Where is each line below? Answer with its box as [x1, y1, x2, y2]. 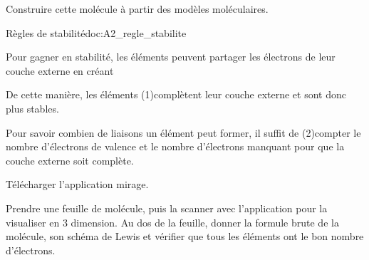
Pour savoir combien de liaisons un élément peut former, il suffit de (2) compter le [6, 125, 361, 140]
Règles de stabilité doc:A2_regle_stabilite [6, 25, 187, 40]
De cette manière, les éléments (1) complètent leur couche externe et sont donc [6, 87, 346, 102]
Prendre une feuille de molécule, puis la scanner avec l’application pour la [6, 200, 328, 215]
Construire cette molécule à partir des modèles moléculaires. [6, 1, 269, 16]
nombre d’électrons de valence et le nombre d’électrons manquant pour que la [6, 139, 345, 154]
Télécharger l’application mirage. [6, 177, 149, 192]
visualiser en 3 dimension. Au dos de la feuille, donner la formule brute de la [6, 214, 339, 229]
